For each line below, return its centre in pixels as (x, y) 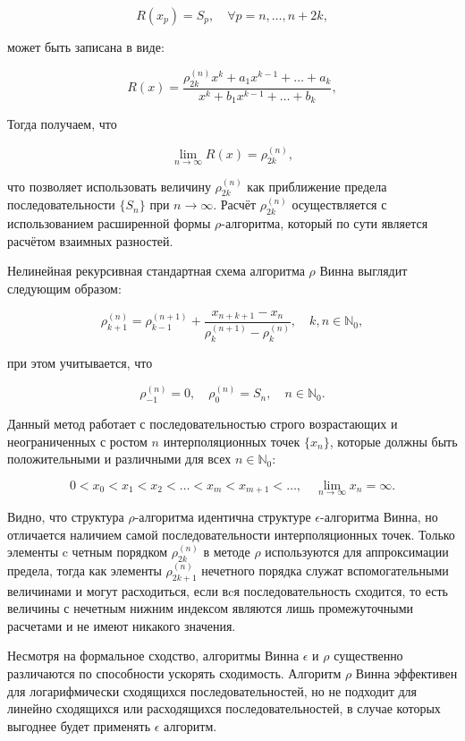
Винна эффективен (406, 673)
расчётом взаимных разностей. (90, 240)
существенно (368, 656)
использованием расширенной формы (109, 223)
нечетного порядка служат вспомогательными (325, 570)
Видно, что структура (66, 516)
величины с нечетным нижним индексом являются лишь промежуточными (211, 608)
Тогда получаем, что (62, 124)
